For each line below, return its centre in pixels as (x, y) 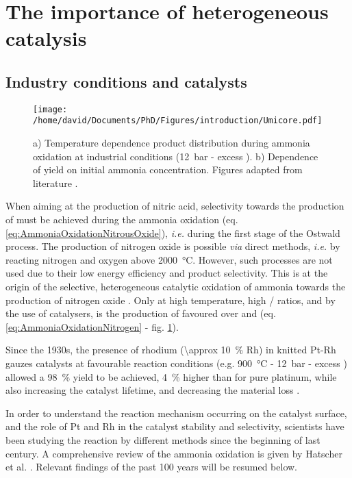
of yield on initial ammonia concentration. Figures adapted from (168, 169)
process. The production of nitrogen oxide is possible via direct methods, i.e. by (173, 246)
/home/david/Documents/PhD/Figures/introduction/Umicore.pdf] (178, 121)
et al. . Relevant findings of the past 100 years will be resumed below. (152, 467)
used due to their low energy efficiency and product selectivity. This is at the (167, 273)
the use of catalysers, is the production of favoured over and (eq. (141, 313)
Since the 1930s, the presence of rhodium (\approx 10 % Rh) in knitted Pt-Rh (171, 350)
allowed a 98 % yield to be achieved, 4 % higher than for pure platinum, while (171, 376)
